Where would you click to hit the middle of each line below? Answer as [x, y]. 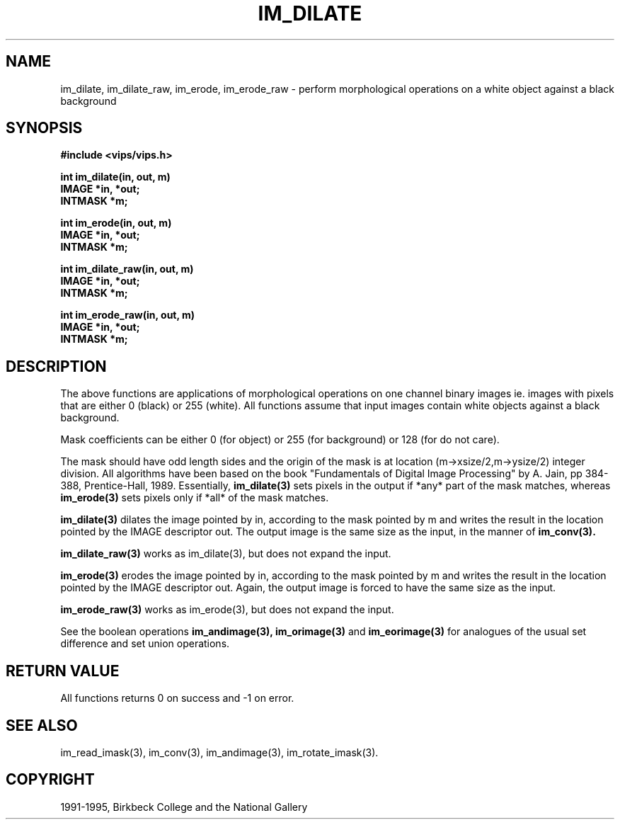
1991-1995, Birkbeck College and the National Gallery [184, 807]
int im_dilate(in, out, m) [115, 177]
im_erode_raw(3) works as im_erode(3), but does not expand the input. [227, 610]
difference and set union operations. [145, 644]
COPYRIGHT [50, 780]
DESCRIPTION [56, 366]
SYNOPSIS [44, 128]
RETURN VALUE [63, 671]
